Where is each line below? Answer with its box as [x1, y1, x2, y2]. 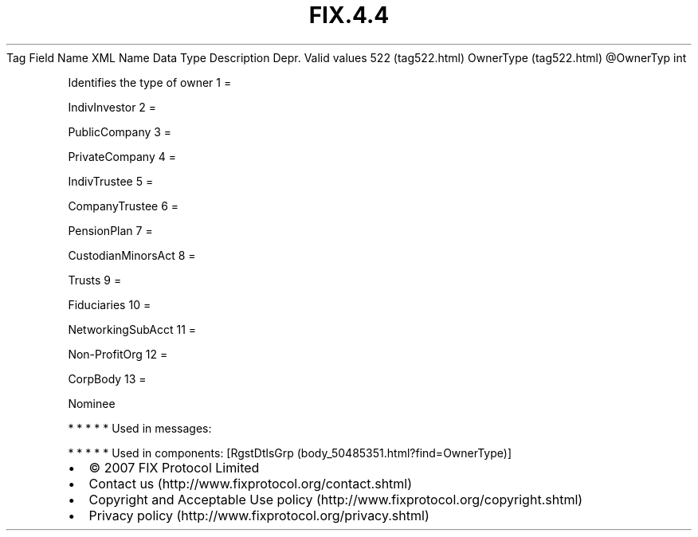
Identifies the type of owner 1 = [68, 75, 232, 89]
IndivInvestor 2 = [68, 100, 157, 114]
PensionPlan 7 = [68, 223, 153, 237]
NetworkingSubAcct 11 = [68, 322, 197, 336]
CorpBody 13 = [68, 371, 147, 386]
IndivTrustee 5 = [68, 174, 154, 188]
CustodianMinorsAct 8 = [68, 248, 196, 262]
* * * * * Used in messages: [68, 421, 212, 435]
